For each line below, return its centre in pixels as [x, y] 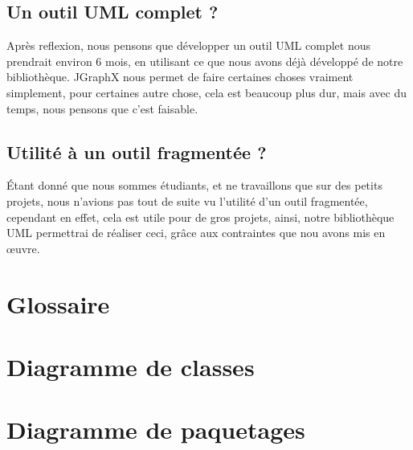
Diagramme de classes [131, 366]
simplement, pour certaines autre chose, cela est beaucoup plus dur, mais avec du [206, 92]
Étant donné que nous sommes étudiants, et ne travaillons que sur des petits [194, 185]
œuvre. [23, 248]
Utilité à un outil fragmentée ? [137, 151]
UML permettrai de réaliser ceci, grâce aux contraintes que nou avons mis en [196, 233]
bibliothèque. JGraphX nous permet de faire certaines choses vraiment [180, 77]
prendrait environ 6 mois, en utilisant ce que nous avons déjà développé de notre [205, 61]
